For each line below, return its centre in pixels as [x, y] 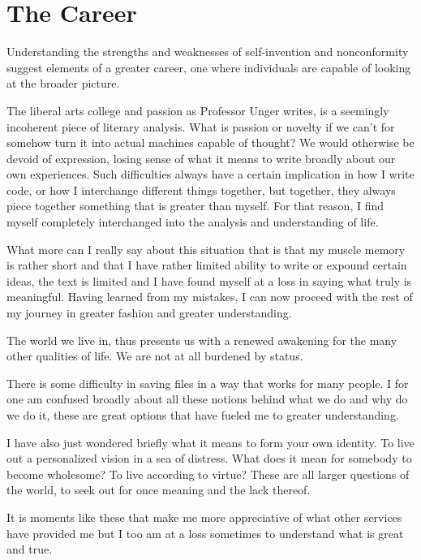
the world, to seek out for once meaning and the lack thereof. [159, 490]
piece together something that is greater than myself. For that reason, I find [195, 206]
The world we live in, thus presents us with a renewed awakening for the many [202, 340]
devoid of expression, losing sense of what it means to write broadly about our [201, 158]
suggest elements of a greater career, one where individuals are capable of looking [209, 67]
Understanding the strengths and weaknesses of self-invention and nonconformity [208, 52]
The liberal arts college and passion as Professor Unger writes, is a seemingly [198, 110]
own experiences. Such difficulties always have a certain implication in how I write [210, 174]
